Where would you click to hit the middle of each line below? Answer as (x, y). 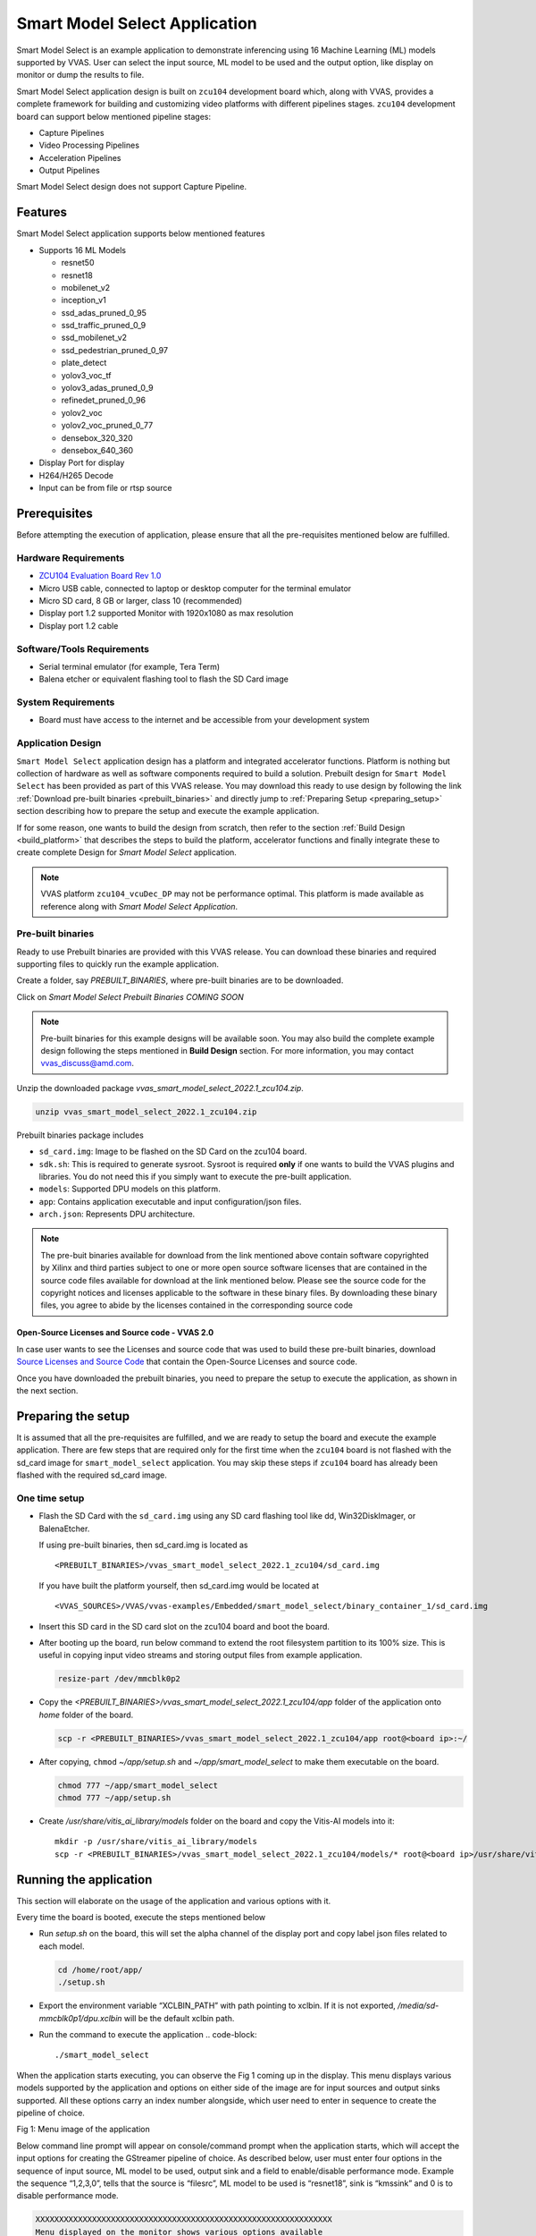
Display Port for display (82, 463)
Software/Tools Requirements (83, 648)
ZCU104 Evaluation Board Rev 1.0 (100, 576)
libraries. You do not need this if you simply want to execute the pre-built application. (195, 1176)
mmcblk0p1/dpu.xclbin (80, 2018)
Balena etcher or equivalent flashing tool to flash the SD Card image (164, 679)
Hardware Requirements (71, 557)
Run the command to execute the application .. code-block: (148, 2035)
